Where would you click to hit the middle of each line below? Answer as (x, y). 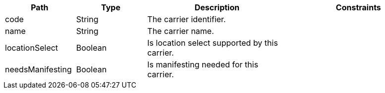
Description (217, 7)
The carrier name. (181, 31)
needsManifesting (38, 69)
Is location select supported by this (213, 43)
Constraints (358, 7)
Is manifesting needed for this (203, 64)
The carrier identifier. (187, 19)
